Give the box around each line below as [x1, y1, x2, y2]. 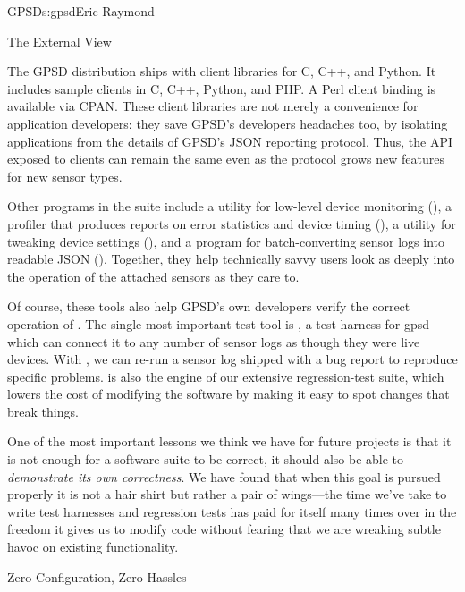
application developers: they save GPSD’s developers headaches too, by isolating [7, 114, 448, 132]
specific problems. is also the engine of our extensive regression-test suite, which [7, 367, 444, 385]
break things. [7, 402, 79, 420]
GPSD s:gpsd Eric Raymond [7, 2, 155, 20]
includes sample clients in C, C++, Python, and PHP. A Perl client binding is [7, 79, 436, 97]
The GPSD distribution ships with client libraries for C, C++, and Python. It [7, 62, 436, 80]
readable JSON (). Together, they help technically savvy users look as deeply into [7, 249, 455, 268]
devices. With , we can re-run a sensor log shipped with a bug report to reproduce [7, 350, 458, 368]
